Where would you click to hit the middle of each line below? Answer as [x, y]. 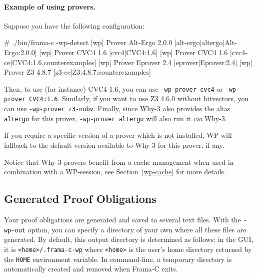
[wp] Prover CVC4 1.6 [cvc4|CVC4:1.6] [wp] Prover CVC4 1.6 [133, 52]
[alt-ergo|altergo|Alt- [205, 42]
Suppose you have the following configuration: [74, 25]
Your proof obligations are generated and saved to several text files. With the [122, 219]
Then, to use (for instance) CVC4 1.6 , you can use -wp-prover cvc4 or [113, 88]
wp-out [15, 230]
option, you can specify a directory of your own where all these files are [137, 229]
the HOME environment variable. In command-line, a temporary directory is [118, 259]
